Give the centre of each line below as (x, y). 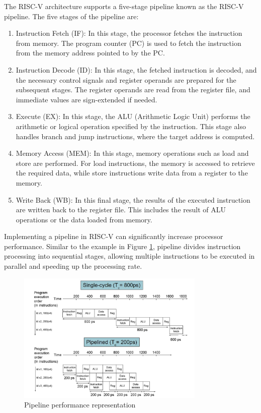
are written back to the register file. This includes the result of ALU (121, 210)
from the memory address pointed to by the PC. (90, 53)
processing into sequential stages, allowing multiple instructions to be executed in (129, 256)
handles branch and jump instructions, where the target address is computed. (135, 136)
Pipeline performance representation (80, 405)
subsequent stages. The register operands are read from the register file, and (133, 90)
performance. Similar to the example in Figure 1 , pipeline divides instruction (122, 246)
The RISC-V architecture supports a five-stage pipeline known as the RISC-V (124, 6)
